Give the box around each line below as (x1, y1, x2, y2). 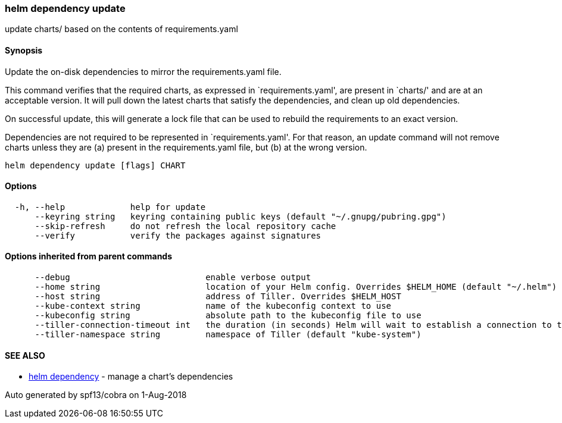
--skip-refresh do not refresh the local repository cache (35, 221, 336, 231)
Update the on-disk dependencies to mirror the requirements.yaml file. (5, 66, 282, 77)
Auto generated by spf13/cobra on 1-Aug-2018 (5, 390, 187, 400)
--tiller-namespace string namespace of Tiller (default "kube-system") (35, 330, 421, 340)
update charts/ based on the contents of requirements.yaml (5, 24, 238, 35)
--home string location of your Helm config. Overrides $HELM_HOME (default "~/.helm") (35, 282, 557, 292)
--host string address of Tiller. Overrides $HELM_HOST (35, 292, 401, 302)
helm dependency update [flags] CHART (5, 160, 186, 170)
